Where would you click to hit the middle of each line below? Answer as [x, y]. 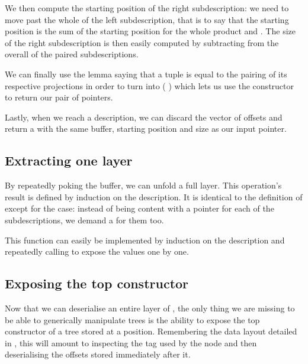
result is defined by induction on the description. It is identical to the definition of [154, 196]
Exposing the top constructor [97, 283]
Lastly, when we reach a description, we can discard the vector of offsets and [144, 117]
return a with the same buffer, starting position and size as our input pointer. [146, 129]
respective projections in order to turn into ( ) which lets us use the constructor [149, 85]
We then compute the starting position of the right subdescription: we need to [147, 8]
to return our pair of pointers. [59, 97]
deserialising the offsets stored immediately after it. [98, 354]
